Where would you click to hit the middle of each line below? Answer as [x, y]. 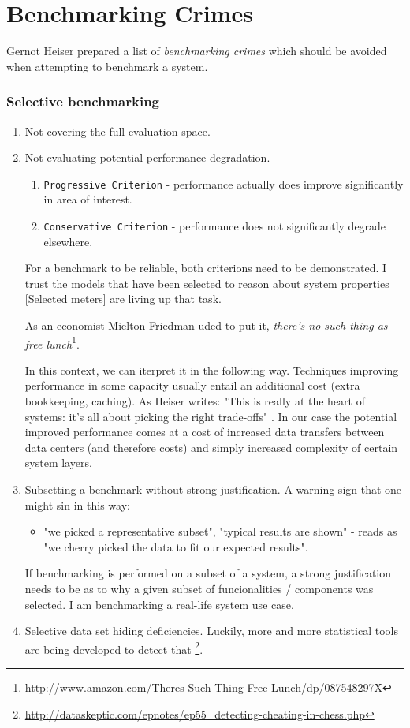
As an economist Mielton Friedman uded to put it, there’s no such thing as [206, 325]
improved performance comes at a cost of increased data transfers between [205, 432]
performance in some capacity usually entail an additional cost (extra [192, 385]
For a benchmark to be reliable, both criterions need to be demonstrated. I [206, 268]
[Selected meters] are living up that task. [123, 299]
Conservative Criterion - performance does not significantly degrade [215, 225]
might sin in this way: [77, 504]
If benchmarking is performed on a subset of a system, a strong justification [208, 573]
